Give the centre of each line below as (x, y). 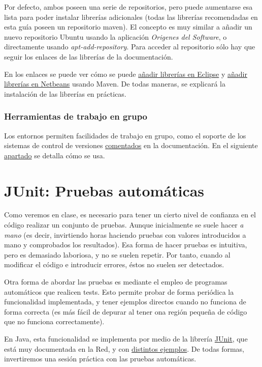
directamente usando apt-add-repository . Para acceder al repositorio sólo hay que (130, 47)
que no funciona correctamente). (54, 321)
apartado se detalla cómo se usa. (55, 155)
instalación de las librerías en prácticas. (65, 93)
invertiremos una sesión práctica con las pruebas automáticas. (100, 359)
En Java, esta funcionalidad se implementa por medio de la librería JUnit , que (126, 338)
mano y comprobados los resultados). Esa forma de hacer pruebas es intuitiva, (126, 245)
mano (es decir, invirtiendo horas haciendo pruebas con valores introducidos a (125, 234)
